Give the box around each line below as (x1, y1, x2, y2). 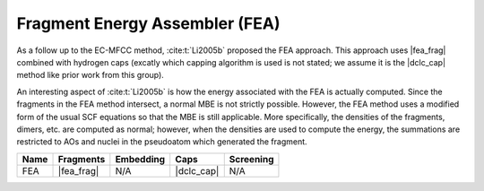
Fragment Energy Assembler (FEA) (16, 13, 281, 33)
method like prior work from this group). (16, 70, 165, 81)
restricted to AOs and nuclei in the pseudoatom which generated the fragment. (16, 136, 308, 147)
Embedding (115, 152, 166, 165)
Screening (229, 152, 274, 165)
